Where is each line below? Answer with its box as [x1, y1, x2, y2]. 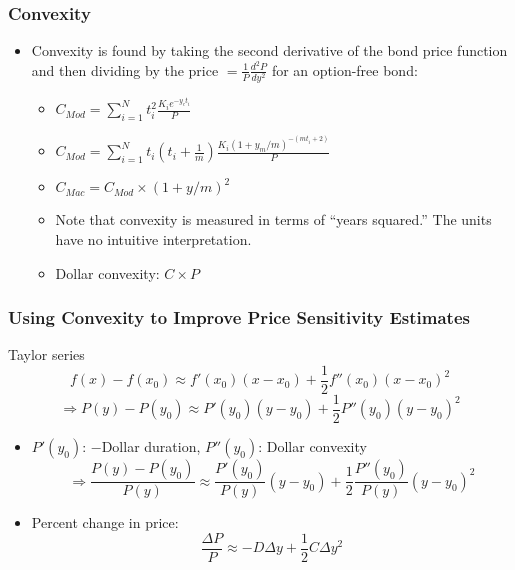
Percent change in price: [31, 512, 179, 533]
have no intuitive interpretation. [55, 228, 252, 249]
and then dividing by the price [31, 59, 219, 80]
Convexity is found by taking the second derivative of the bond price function [31, 40, 508, 61]
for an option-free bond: [271, 59, 418, 80]
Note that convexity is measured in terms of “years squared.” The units [55, 209, 492, 230]
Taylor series [8, 344, 85, 365]
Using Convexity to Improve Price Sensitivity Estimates [8, 305, 470, 330]
